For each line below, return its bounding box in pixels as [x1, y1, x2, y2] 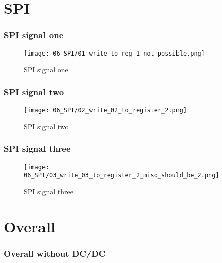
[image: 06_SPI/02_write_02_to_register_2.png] [24, 107, 187, 114]
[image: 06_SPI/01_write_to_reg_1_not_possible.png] [24, 49, 205, 57]
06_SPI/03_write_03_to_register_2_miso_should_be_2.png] [24, 172, 219, 179]
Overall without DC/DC [4, 247, 106, 259]
